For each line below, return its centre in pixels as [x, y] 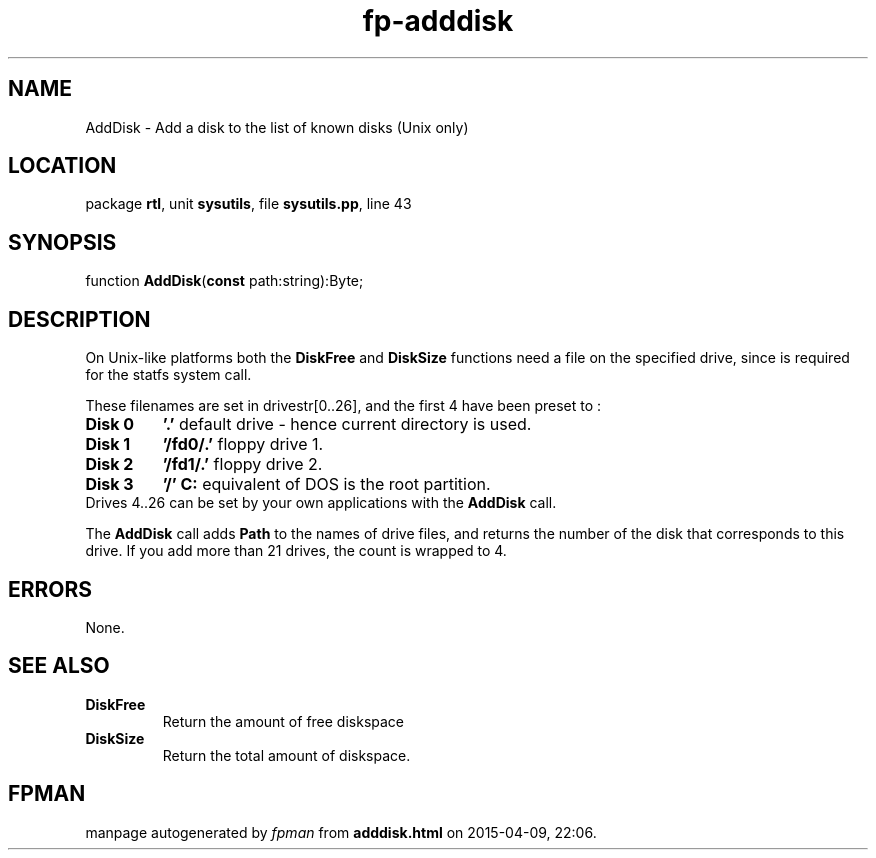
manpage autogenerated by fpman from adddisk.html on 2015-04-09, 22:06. [341, 832]
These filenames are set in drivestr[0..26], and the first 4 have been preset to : [343, 406]
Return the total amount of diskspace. [286, 755]
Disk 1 [108, 444]
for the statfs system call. [168, 375]
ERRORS [50, 589]
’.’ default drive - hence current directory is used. [347, 424]
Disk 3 [109, 484]
